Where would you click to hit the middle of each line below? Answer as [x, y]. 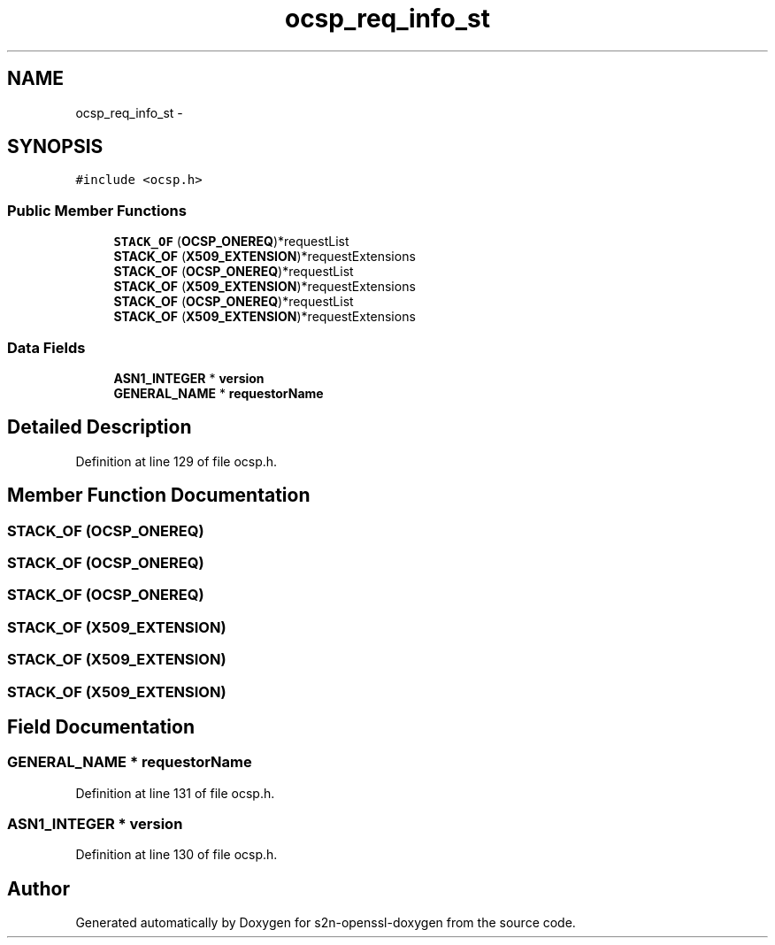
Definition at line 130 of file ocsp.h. [176, 855]
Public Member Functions [97, 210]
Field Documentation [101, 726]
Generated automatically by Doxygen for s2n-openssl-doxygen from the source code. [326, 923]
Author [38, 888]
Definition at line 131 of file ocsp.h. [175, 793]
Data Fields [46, 347]
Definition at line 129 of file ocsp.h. [176, 461]
